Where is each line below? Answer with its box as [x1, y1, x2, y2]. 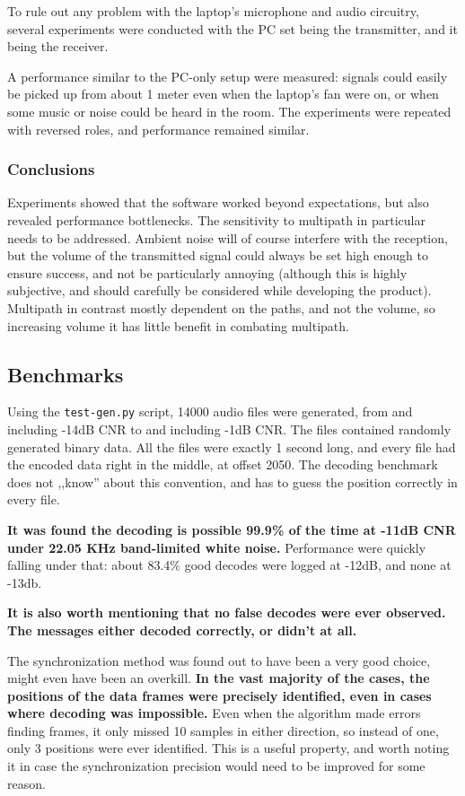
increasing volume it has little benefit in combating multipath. [7, 316, 349, 335]
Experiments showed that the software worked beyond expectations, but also [7, 193, 429, 212]
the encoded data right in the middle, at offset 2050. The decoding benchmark [7, 455, 438, 474]
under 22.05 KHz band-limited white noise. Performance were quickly [7, 538, 426, 556]
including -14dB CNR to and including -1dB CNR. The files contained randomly [7, 419, 452, 438]
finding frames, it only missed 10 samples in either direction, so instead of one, [7, 721, 439, 739]
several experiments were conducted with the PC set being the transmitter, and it [7, 19, 458, 38]
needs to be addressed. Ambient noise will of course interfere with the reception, [7, 228, 448, 247]
